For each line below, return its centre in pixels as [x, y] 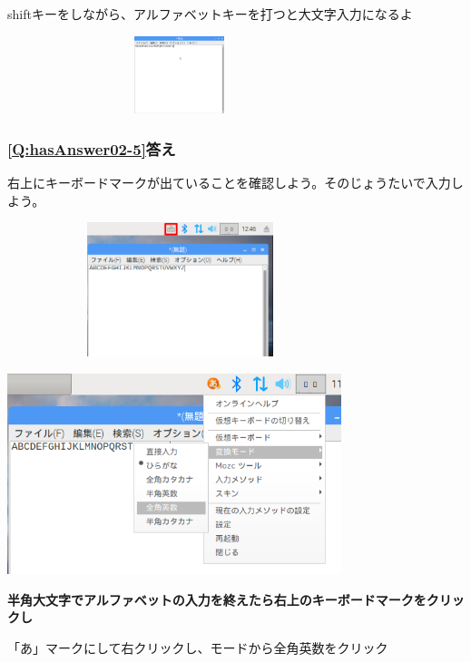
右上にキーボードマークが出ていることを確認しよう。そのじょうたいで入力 [229, 183]
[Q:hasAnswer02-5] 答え [92, 148]
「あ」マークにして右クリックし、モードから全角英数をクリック [198, 647]
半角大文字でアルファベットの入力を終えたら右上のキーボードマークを [217, 599]
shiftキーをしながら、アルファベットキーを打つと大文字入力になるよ [210, 14]
